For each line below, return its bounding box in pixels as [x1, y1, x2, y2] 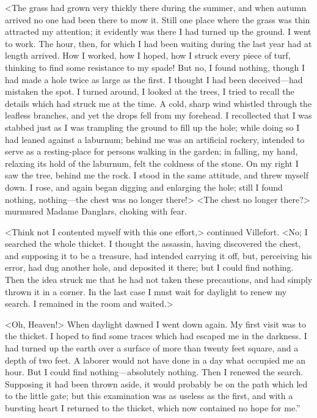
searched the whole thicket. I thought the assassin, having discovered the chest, [5, 237, 301, 250]
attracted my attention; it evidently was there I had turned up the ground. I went [5, 25, 312, 38]
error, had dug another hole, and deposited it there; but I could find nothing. [5, 261, 294, 274]
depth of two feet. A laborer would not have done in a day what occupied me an [5, 353, 306, 366]
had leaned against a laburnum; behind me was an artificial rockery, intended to [5, 133, 305, 145]
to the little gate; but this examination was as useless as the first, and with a [5, 389, 293, 402]
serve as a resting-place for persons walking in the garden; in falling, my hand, [5, 145, 298, 158]
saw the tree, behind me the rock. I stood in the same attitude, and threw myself [5, 169, 308, 182]
